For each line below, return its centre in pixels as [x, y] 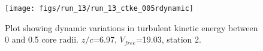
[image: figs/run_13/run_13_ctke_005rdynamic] [99, 8]
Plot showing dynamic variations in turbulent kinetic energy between [131, 27]
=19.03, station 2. [168, 39]
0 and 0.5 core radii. [42, 39]
